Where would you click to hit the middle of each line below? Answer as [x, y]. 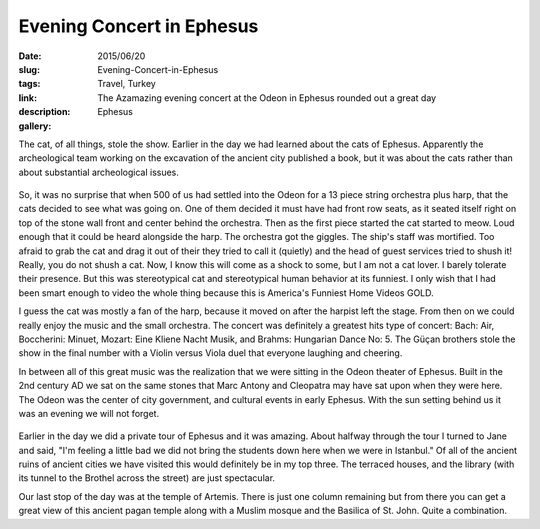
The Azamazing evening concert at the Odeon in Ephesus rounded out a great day [267, 97]
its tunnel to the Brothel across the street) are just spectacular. [146, 478]
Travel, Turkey [127, 84]
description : [44, 112]
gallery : [35, 126]
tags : [29, 84]
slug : [29, 69]
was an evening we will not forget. [89, 413]
